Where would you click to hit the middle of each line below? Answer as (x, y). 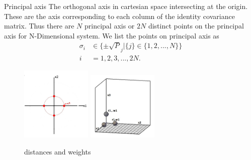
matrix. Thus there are (39, 26)
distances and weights (58, 152)
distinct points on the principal (196, 26)
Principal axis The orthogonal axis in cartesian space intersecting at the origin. (126, 6)
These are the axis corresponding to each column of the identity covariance (119, 16)
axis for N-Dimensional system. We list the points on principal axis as (112, 35)
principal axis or (109, 26)
